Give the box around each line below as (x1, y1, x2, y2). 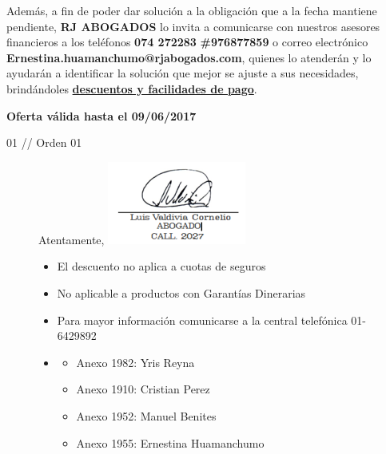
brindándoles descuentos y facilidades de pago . (6, 80, 257, 97)
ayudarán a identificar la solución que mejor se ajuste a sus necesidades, (6, 65, 359, 81)
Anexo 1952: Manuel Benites (76, 407, 217, 424)
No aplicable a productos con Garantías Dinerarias (57, 284, 306, 301)
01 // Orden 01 (6, 134, 82, 151)
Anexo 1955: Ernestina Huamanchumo (76, 434, 265, 451)
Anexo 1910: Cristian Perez (76, 381, 210, 397)
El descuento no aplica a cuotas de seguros (57, 258, 266, 274)
